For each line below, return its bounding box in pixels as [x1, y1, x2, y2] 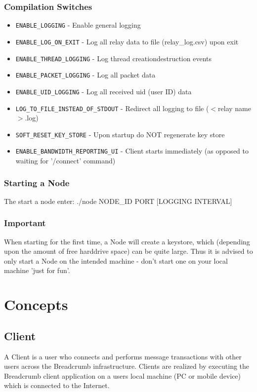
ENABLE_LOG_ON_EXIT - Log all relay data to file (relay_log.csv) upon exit [15, 36, 239, 46]
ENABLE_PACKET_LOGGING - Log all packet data [15, 70, 156, 80]
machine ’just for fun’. [4, 265, 70, 275]
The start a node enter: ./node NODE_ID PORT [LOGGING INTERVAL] [4, 196, 232, 206]
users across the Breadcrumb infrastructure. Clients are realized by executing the [4, 361, 250, 371]
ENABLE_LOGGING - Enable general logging [15, 20, 141, 30]
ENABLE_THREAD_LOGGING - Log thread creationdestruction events [15, 53, 212, 63]
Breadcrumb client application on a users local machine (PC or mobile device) [4, 370, 241, 381]
